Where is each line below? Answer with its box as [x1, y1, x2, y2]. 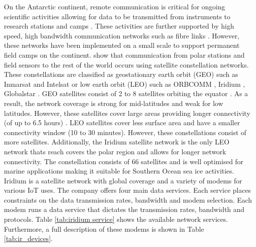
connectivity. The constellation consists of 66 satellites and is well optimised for [4, 156, 244, 166]
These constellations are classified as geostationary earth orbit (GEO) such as [4, 69, 238, 79]
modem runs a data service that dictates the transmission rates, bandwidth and [4, 204, 245, 214]
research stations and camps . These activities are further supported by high [4, 21, 234, 31]
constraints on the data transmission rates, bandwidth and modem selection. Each [4, 194, 252, 205]
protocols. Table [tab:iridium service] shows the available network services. [4, 214, 228, 224]
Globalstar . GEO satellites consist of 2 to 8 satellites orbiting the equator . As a [4, 88, 248, 99]
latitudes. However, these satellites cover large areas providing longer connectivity [4, 107, 251, 118]
